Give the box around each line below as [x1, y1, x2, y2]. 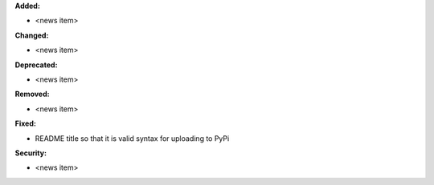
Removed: [14, 89, 50, 99]
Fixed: [14, 119, 36, 128]
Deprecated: [14, 60, 58, 70]
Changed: [14, 30, 49, 40]
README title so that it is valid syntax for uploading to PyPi [35, 133, 230, 143]
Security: [14, 148, 47, 158]
